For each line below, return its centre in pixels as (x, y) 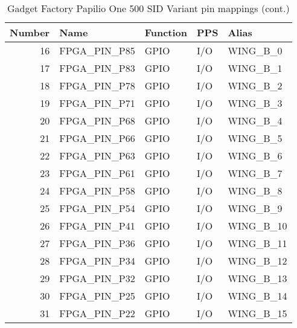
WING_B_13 (257, 278)
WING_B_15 (257, 313)
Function (166, 32)
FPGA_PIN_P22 (97, 313)
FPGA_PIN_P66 (97, 138)
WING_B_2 (255, 85)
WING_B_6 (255, 156)
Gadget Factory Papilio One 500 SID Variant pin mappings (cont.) (148, 8)
